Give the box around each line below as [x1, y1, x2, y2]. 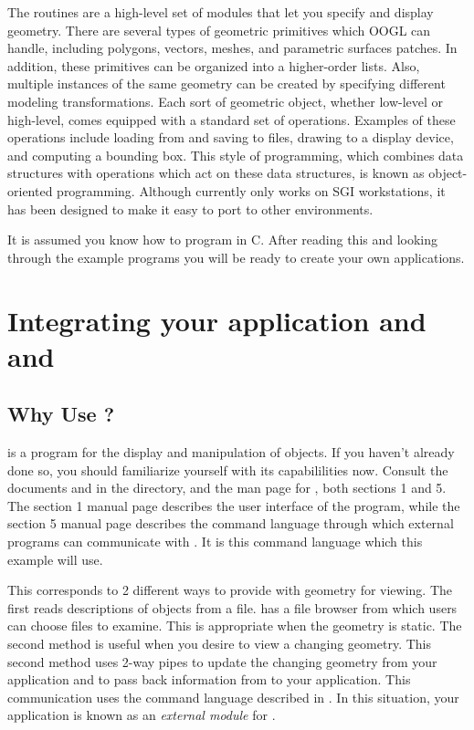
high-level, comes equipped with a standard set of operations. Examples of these [7, 109, 456, 129]
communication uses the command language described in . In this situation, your [7, 687, 459, 706]
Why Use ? [7, 400, 115, 428]
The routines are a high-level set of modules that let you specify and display [7, 3, 434, 21]
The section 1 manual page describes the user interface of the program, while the [7, 495, 460, 515]
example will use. [7, 549, 103, 568]
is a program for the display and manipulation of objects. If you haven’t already [7, 443, 455, 462]
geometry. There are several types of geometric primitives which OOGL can [7, 20, 431, 39]
